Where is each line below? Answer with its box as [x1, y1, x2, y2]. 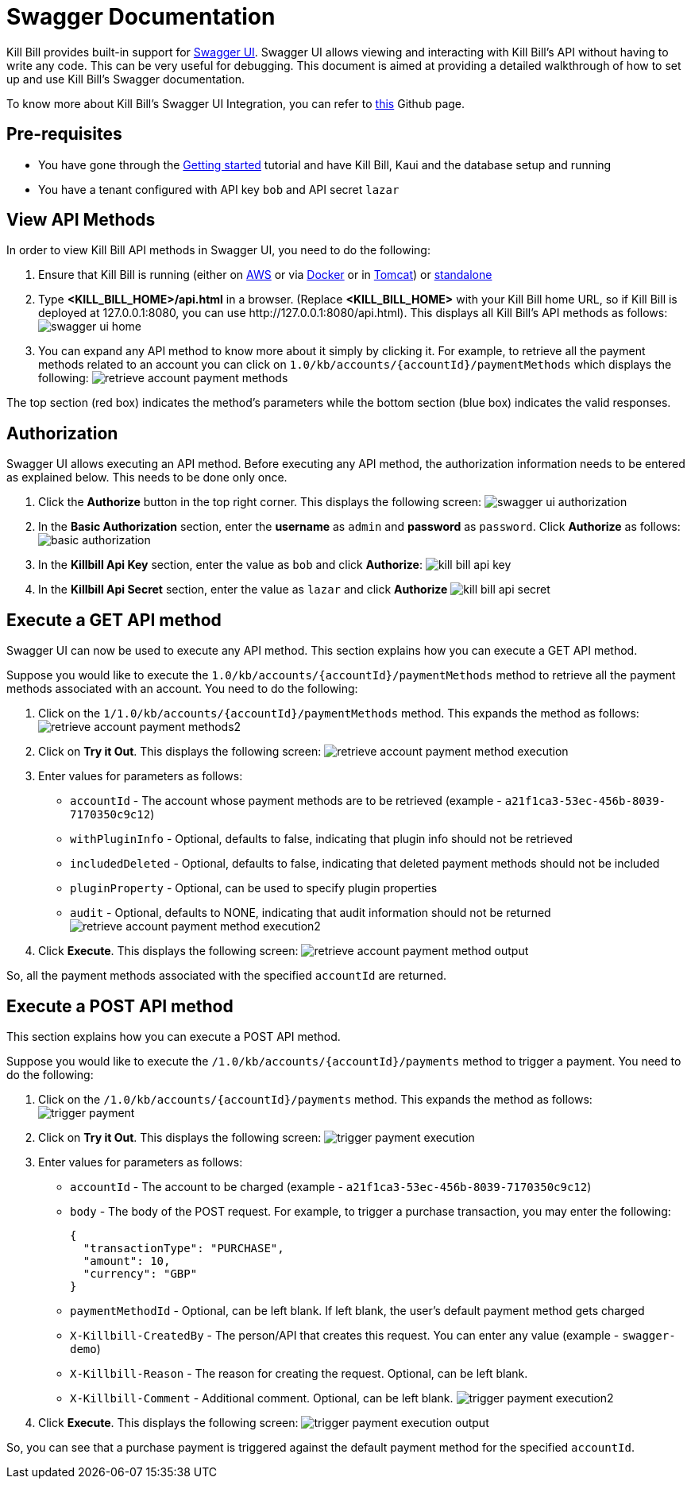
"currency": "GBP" [83, 1267, 198, 1280]
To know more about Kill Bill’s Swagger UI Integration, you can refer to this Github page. [6, 96, 465, 110]
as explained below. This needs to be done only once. [6, 470, 288, 485]
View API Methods [6, 210, 156, 230]
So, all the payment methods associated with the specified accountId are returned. [6, 969, 447, 983]
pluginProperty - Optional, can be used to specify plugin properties [70, 881, 438, 895]
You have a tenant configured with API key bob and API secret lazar [38, 182, 400, 196]
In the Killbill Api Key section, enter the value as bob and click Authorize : [38, 558, 423, 572]
